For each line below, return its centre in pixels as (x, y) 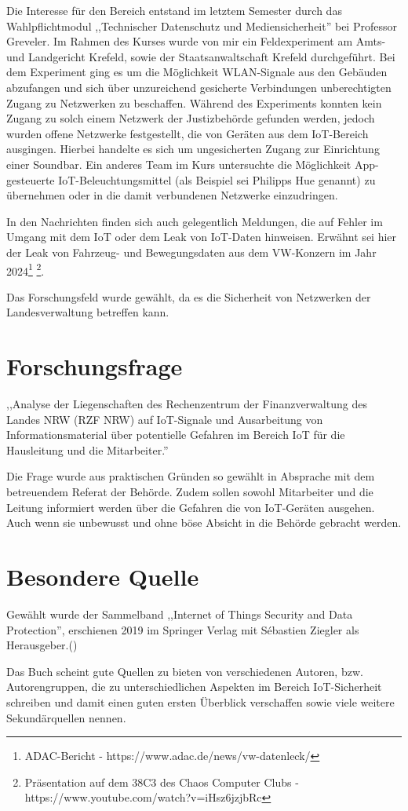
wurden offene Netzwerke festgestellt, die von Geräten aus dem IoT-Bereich (188, 133)
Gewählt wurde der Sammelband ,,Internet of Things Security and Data (180, 614)
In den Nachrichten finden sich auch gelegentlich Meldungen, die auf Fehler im (195, 221)
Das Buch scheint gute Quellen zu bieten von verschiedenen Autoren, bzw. (185, 671)
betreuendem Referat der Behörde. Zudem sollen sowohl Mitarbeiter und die (190, 492)
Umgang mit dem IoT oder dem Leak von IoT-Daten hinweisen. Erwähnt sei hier (202, 237)
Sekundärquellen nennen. (66, 717)
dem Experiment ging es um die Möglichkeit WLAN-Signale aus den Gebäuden (197, 72)
